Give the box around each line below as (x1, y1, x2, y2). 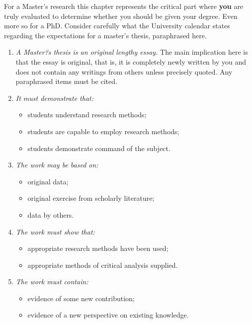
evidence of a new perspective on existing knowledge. (27, 310, 189, 320)
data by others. (27, 209, 74, 220)
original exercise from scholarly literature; (27, 193, 155, 203)
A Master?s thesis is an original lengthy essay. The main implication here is (15, 47, 248, 57)
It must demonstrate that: (15, 92, 94, 103)
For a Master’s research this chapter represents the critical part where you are (4, 1, 244, 11)
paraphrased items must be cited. (15, 76, 117, 86)
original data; (27, 176, 69, 186)
